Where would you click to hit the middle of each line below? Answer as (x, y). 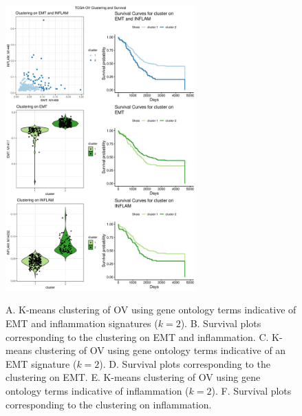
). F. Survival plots (251, 390)
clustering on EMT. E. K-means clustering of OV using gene (133, 377)
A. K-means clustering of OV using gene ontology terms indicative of (151, 310)
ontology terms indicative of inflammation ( (97, 390)
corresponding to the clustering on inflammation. (109, 404)
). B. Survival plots (221, 323)
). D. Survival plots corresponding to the (185, 363)
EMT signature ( (41, 363)
